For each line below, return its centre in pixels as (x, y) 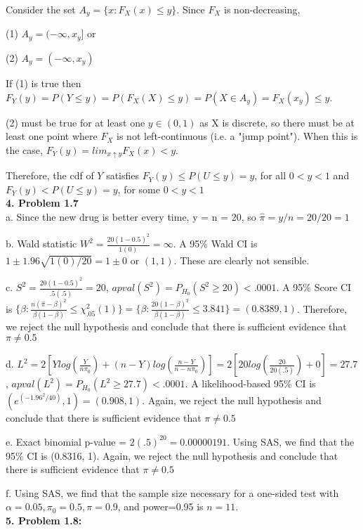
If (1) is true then (44, 83)
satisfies (123, 175)
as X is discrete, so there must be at (277, 122)
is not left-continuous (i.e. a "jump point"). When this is (237, 136)
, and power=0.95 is (160, 506)
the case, (24, 149)
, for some (139, 189)
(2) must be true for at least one (75, 122)
